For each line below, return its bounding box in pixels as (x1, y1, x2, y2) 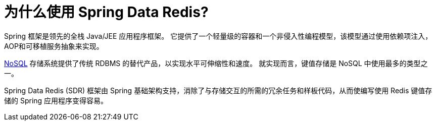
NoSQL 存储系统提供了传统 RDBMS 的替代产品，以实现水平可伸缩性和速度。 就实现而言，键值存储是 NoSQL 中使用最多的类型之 (4, 58, 428, 68)
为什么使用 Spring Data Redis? (4, 4, 209, 21)
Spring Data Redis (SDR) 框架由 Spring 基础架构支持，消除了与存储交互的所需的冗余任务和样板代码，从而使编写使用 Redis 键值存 (4, 86, 432, 95)
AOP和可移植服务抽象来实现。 (4, 41, 104, 50)
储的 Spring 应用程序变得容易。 (4, 96, 108, 105)
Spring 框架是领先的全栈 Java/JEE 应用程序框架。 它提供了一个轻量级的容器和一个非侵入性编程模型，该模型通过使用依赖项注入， (4, 31, 432, 40)
